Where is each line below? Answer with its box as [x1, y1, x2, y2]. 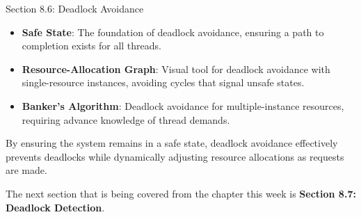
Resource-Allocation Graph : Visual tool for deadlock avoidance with [22, 61, 330, 76]
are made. [6, 163, 47, 177]
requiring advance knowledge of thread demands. [22, 112, 230, 127]
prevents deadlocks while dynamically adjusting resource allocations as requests [6, 149, 344, 163]
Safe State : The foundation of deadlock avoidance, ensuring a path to [22, 24, 324, 39]
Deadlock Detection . [6, 200, 105, 214]
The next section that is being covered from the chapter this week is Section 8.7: [6, 186, 356, 200]
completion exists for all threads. [22, 38, 161, 53]
